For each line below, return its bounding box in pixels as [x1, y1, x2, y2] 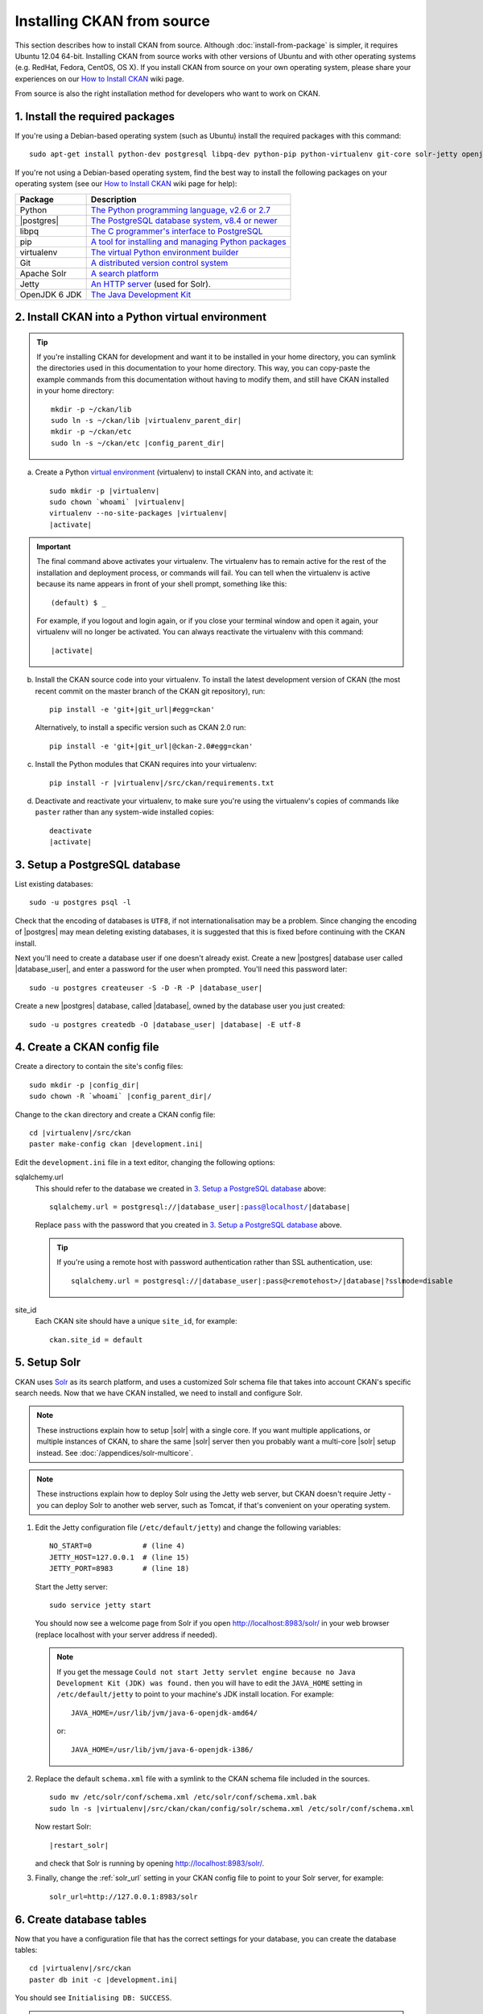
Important [36, 542, 72, 552]
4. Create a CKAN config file [14, 1040, 159, 1055]
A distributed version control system [90, 257, 229, 268]
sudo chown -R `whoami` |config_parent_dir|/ [29, 1092, 213, 1101]
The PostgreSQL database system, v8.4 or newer [90, 214, 278, 226]
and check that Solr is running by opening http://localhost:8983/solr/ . [35, 1858, 265, 1868]
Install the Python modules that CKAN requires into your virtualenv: [35, 760, 258, 769]
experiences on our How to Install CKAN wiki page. [14, 73, 184, 84]
